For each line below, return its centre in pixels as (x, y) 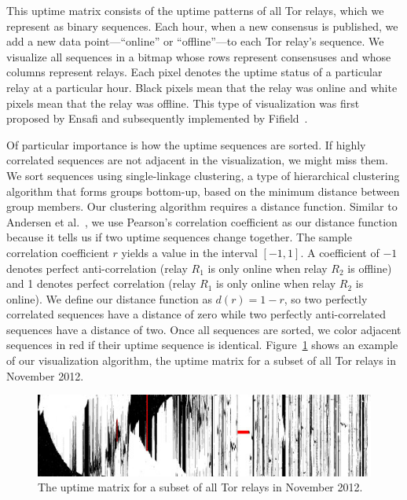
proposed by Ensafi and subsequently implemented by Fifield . (157, 118)
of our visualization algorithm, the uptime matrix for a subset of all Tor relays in (202, 360)
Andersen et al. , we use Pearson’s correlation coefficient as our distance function (202, 221)
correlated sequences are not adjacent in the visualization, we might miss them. (197, 160)
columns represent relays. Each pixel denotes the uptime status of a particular (194, 72)
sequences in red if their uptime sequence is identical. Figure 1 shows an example (202, 345)
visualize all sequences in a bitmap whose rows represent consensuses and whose (199, 56)
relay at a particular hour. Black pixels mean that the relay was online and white (202, 87)
